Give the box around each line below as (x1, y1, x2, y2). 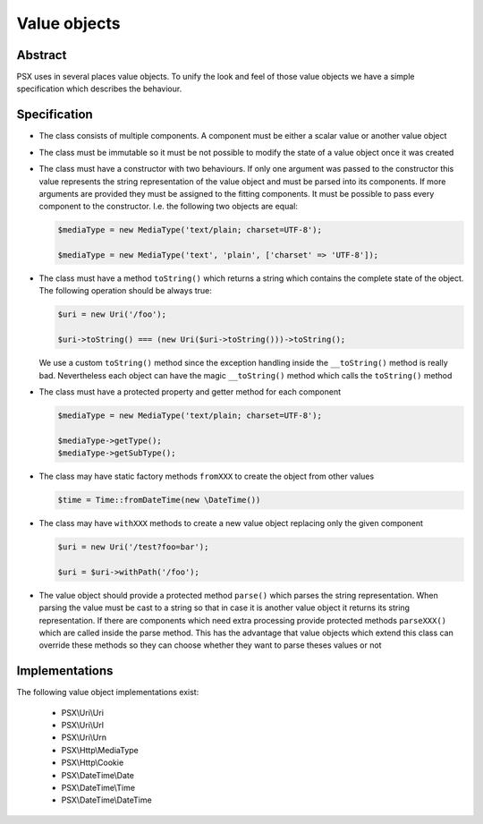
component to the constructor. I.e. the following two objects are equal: (38, 201, 299, 212)
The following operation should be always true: (38, 285, 212, 296)
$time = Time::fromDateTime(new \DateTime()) (57, 495, 261, 505)
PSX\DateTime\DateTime (61, 794, 152, 805)
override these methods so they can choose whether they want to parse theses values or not (38, 640, 382, 650)
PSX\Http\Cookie (61, 757, 124, 769)
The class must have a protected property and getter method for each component (38, 386, 342, 397)
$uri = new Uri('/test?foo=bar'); (57, 542, 209, 552)
